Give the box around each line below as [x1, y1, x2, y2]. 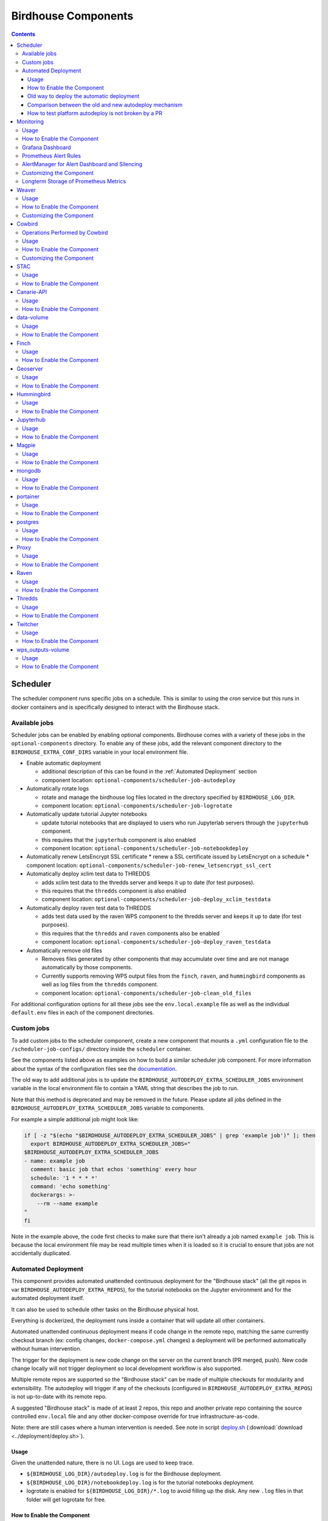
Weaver [16, 186, 36, 193]
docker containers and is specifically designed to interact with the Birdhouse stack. [11, 703, 220, 711]
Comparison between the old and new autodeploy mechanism [27, 101, 183, 108]
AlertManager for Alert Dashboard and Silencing [22, 161, 143, 168]
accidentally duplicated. [11, 1250, 71, 1257]
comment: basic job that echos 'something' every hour [30, 1166, 197, 1173]
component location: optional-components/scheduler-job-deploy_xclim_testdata [41, 896, 271, 903]
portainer [16, 493, 40, 500]
